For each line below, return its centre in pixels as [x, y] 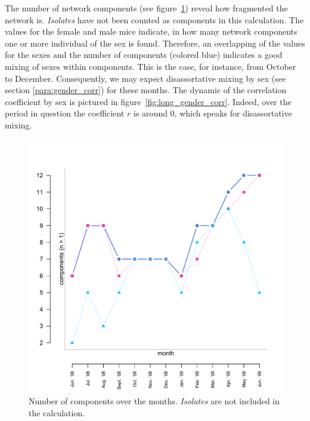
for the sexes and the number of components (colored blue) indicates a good [144, 55]
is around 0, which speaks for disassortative [213, 113]
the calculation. [57, 412]
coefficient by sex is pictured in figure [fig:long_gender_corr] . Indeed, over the [148, 101]
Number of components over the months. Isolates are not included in [154, 401]
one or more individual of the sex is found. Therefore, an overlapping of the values [155, 43]
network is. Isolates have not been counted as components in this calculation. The [154, 19]
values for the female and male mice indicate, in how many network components [151, 31]
